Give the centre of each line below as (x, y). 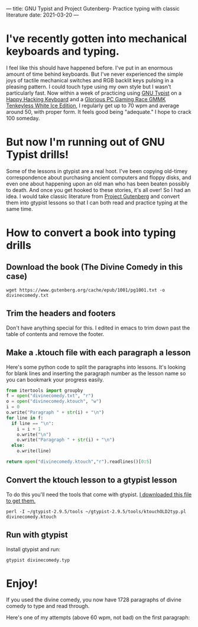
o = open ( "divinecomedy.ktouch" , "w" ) (54, 402)
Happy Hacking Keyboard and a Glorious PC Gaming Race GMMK (86, 99)
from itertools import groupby (45, 391)
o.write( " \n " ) (34, 434)
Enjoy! (22, 583)
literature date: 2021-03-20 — (43, 15)
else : (18, 446)
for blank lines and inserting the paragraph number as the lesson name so (96, 373)
